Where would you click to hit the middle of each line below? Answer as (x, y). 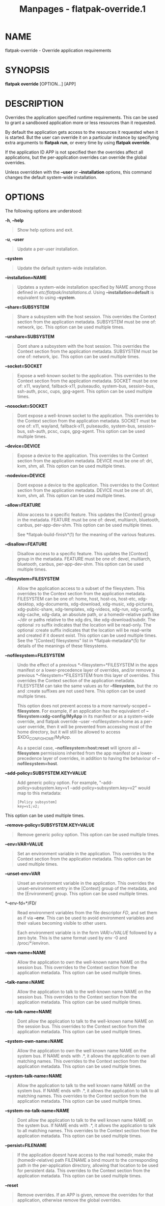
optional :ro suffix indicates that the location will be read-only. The (84, 625)
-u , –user (14, 239)
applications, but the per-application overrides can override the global (76, 157)
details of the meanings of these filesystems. (62, 646)
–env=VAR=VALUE (24, 844)
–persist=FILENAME (26, 1145)
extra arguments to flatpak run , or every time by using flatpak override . (78, 142)
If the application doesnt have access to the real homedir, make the (85, 1155)
